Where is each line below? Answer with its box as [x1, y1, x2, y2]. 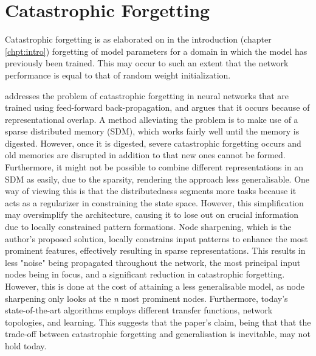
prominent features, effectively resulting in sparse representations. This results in [5, 244, 306, 257]
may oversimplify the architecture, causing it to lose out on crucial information [5, 208, 299, 221]
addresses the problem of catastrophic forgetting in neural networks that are [5, 89, 289, 102]
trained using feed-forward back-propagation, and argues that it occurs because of [5, 101, 310, 114]
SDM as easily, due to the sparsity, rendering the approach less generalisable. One [5, 172, 310, 185]
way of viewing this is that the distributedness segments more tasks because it [5, 184, 297, 197]
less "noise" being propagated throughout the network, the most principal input [5, 256, 301, 268]
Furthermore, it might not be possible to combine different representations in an [5, 161, 304, 173]
